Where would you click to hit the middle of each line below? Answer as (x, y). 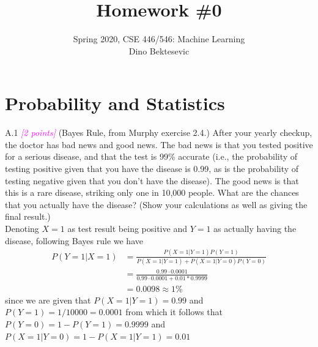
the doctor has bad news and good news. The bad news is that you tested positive (159, 144)
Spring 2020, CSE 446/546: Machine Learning (159, 39)
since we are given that (48, 300)
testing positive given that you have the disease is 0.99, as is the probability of (152, 169)
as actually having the (255, 228)
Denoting (22, 228)
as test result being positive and (127, 228)
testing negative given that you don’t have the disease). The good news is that (152, 180)
